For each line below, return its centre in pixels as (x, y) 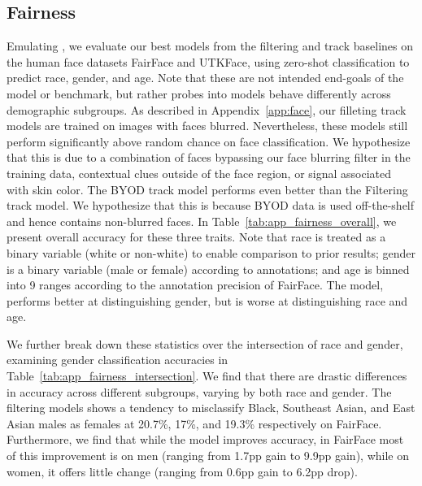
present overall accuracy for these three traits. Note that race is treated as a (196, 237)
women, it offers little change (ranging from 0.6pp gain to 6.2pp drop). (182, 471)
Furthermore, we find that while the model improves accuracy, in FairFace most (205, 439)
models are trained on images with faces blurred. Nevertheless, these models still (207, 126)
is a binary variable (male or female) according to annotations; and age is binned (208, 269)
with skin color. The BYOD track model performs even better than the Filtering (207, 189)
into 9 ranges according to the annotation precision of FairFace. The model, (195, 285)
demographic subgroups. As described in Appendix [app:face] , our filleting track (207, 109)
